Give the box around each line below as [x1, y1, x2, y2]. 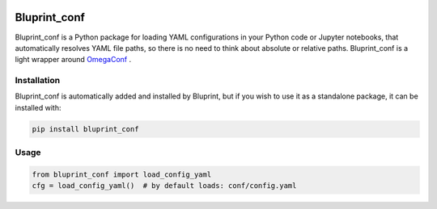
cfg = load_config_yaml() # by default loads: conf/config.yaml [32, 182, 297, 190]
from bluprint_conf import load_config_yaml [32, 169, 212, 179]
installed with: [15, 102, 62, 112]
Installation [15, 75, 61, 86]
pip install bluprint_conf [32, 124, 139, 133]
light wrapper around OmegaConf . [15, 55, 132, 65]
